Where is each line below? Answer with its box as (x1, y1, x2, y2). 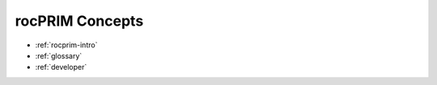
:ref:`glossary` (35, 51, 83, 60)
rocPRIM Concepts (15, 12, 144, 30)
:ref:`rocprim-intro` (35, 40, 98, 50)
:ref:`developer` (35, 63, 87, 72)
